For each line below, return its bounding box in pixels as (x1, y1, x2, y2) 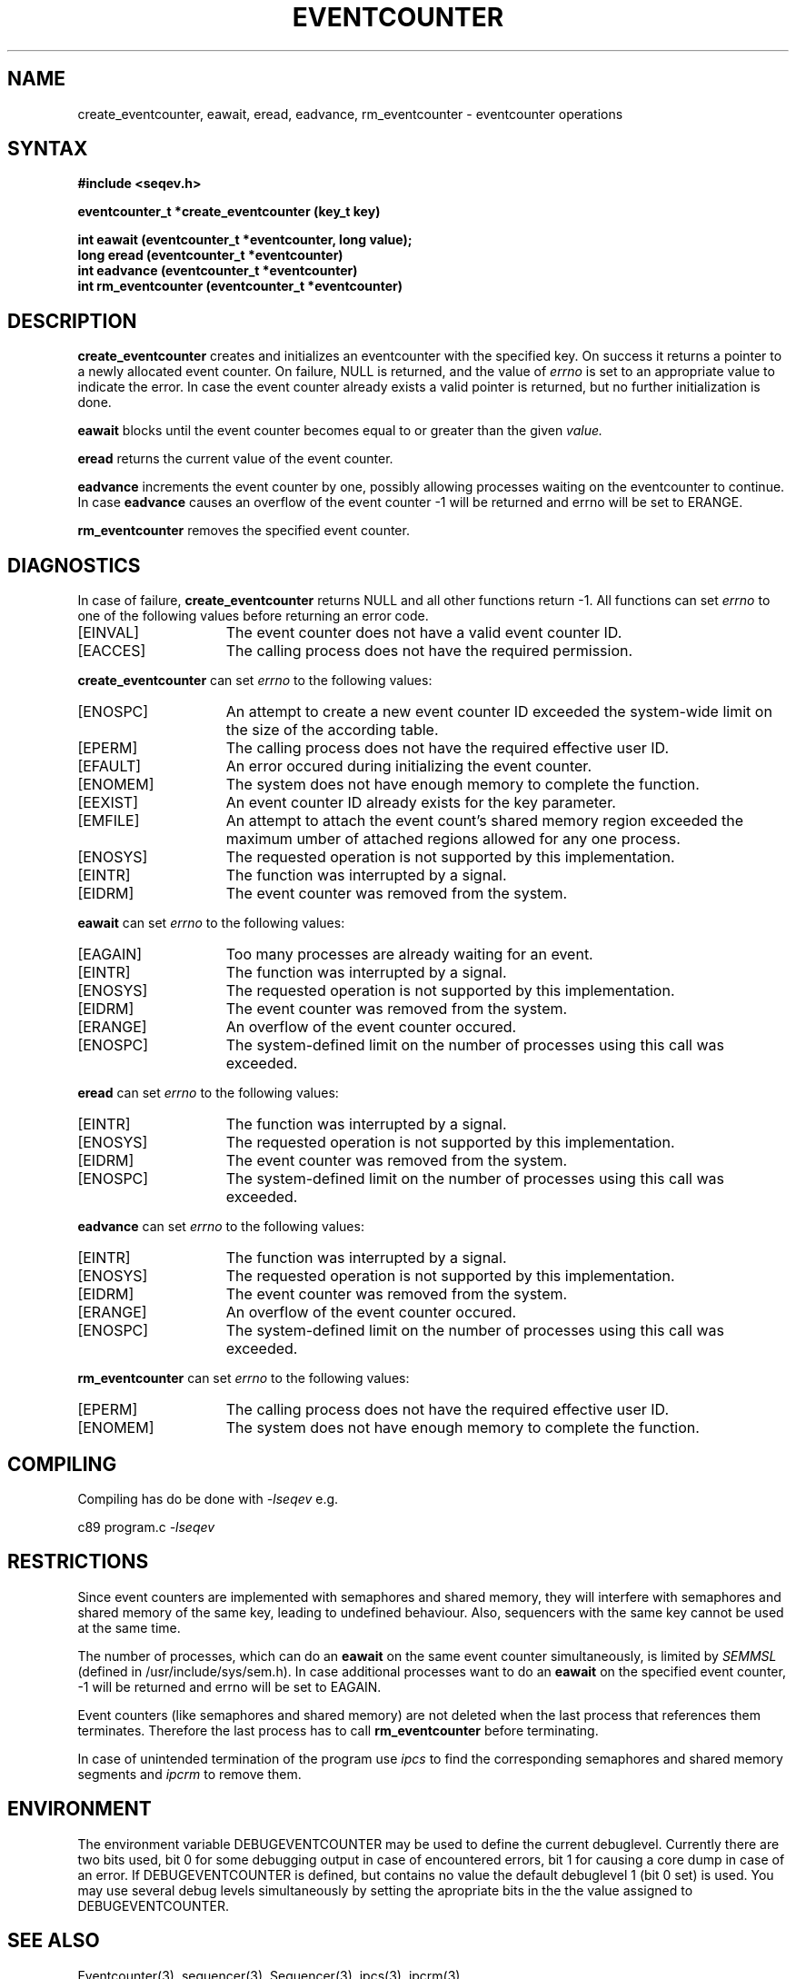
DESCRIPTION (7, 309, 137, 333)
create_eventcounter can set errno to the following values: (77, 672, 433, 689)
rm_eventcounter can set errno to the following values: (77, 1370, 410, 1387)
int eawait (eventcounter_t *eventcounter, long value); (77, 232, 413, 248)
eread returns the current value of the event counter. (77, 451, 393, 467)
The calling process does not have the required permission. (225, 641, 633, 661)
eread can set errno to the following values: (77, 1085, 339, 1101)
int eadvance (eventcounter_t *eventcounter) (77, 263, 358, 279)
